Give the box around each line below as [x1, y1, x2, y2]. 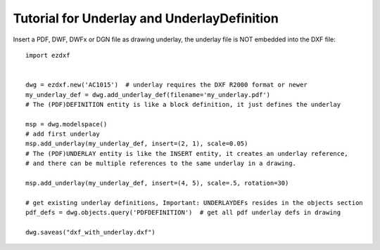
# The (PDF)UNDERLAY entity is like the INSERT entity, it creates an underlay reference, [25, 150, 348, 157]
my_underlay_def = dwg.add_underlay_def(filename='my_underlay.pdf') [25, 91, 271, 98]
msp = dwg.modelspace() [25, 120, 108, 128]
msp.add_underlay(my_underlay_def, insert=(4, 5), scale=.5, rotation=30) [25, 179, 289, 187]
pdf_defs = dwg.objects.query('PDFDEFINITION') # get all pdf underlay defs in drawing [25, 209, 341, 217]
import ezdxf [25, 51, 70, 59]
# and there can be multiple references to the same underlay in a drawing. [25, 159, 297, 168]
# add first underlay [25, 130, 100, 138]
